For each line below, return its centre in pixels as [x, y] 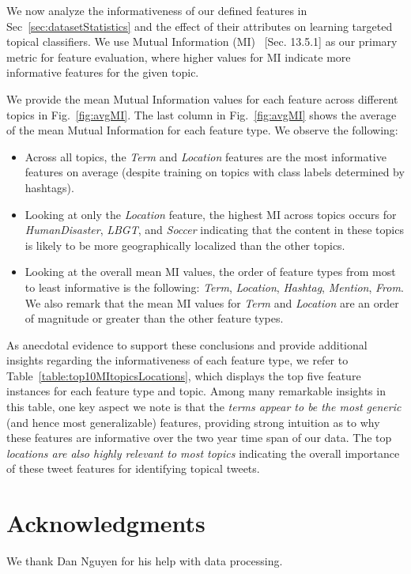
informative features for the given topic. [103, 72]
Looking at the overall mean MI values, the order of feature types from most [210, 272]
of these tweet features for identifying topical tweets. [133, 468]
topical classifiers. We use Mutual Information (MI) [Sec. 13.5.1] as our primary [202, 42]
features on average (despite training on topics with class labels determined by [215, 172]
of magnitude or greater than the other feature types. [154, 318]
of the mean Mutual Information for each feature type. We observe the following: [202, 130]
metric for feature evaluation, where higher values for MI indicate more [179, 57]
